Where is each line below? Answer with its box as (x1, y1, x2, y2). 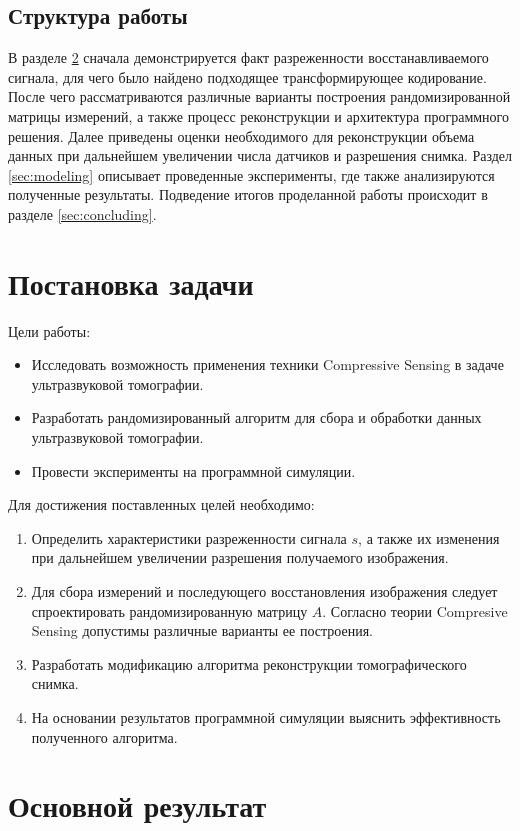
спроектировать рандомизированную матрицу (31, 600, 308, 621)
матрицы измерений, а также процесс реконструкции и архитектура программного (8, 105, 510, 126)
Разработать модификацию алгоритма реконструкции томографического (31, 653, 467, 674)
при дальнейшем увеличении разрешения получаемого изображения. (31, 547, 449, 568)
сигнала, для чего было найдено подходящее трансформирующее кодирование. (8, 66, 487, 87)
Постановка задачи (8, 262, 254, 303)
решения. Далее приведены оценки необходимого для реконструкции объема (8, 125, 475, 146)
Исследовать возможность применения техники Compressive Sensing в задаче (31, 354, 504, 375)
